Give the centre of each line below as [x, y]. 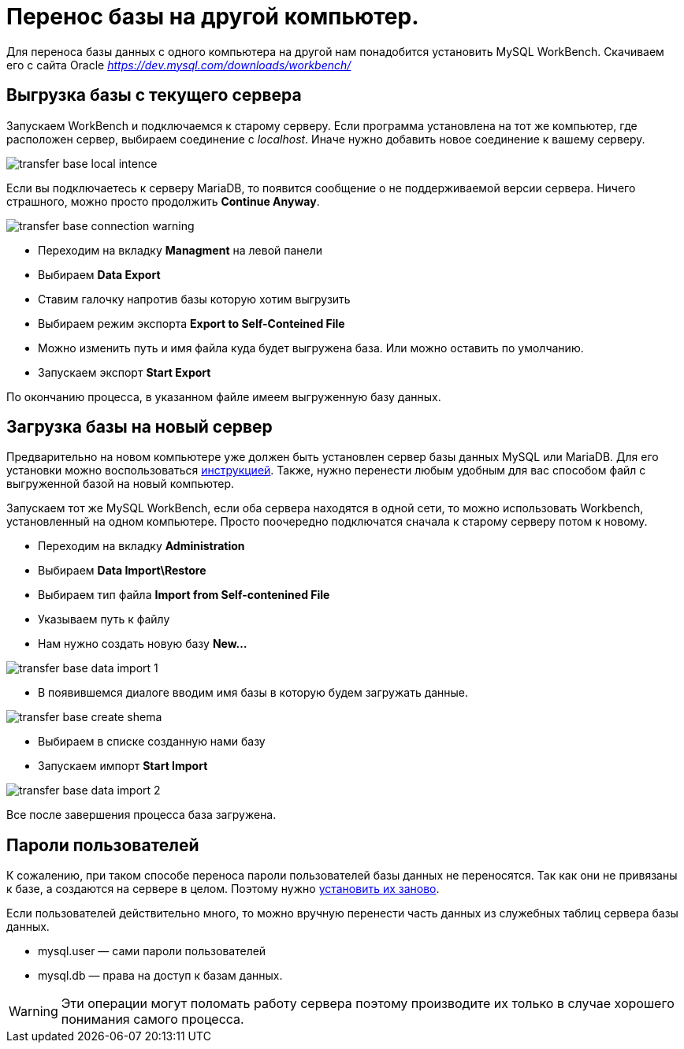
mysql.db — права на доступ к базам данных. [160, 976]
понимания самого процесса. [152, 1019]
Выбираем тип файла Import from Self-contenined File [184, 595]
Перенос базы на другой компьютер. [213, 17]
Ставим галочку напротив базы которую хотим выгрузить [194, 299]
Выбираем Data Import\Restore [122, 571]
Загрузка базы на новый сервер [139, 427]
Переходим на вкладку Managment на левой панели [180, 250]
